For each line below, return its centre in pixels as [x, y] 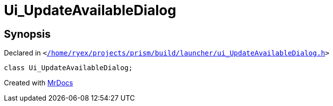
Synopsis [27, 34]
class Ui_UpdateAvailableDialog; [68, 68]
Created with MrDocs [39, 83]
